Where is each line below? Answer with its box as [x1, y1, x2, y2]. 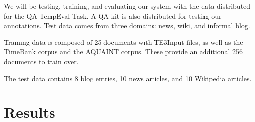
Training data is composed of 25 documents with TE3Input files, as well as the [4, 37, 243, 47]
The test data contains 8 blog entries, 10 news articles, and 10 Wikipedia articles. [4, 73, 252, 83]
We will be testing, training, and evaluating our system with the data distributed [4, 1, 251, 11]
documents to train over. [4, 56, 79, 66]
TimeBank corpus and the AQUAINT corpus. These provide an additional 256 [4, 46, 243, 57]
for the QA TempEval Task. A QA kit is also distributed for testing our [4, 10, 222, 21]
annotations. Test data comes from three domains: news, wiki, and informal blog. [4, 20, 250, 31]
